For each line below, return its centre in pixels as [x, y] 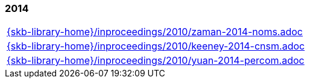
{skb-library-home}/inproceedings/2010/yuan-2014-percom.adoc [156, 61]
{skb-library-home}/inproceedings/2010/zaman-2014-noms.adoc [155, 32]
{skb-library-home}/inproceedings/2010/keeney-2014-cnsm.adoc [156, 46]
